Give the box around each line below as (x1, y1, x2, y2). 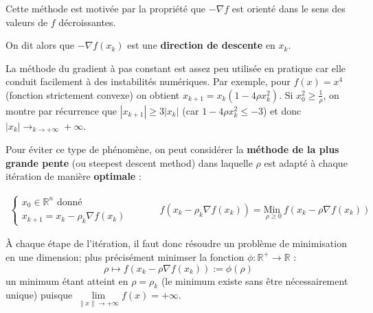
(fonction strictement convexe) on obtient (5, 87, 180, 102)
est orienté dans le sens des (231, 1, 346, 15)
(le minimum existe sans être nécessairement (161, 273, 348, 288)
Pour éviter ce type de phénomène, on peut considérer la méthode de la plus (5, 142, 339, 156)
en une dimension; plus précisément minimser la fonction (5, 249, 245, 264)
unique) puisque (5, 288, 73, 302)
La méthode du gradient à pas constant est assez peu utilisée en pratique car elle (5, 60, 346, 75)
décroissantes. (58, 14, 116, 29)
